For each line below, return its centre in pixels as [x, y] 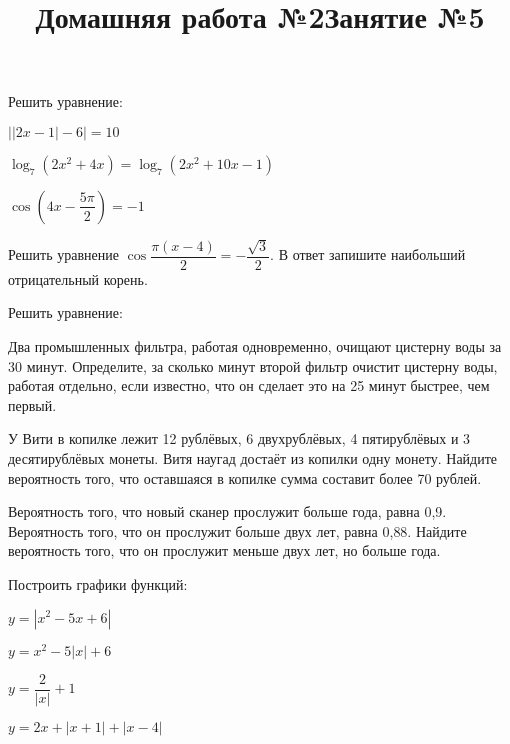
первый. [32, 404]
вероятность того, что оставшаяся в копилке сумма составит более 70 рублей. [245, 477]
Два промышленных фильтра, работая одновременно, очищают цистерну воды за [255, 346]
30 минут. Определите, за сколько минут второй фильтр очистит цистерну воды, [253, 365]
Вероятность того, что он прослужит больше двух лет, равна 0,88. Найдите [237, 530]
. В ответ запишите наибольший [368, 254]
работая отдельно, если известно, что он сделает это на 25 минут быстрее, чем [249, 385]
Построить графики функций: [98, 583]
